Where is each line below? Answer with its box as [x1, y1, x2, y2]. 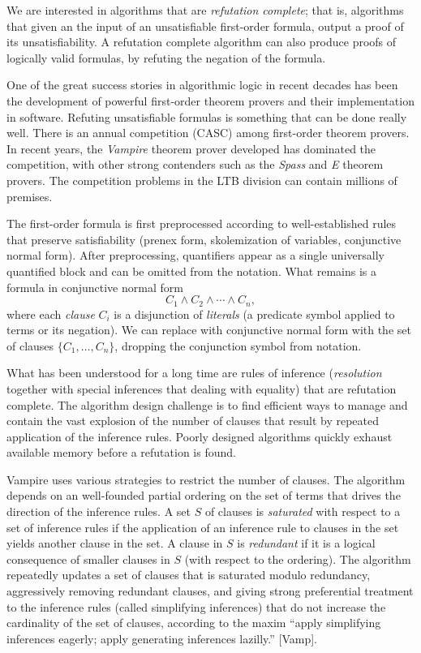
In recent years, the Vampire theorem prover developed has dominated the [6, 140, 376, 157]
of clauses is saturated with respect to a [204, 503, 401, 520]
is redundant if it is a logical [237, 535, 376, 552]
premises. [6, 187, 53, 204]
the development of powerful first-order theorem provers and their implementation [6, 92, 415, 109]
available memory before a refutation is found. [6, 444, 236, 461]
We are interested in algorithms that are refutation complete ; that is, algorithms [6, 2, 404, 18]
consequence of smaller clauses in [6, 550, 170, 567]
